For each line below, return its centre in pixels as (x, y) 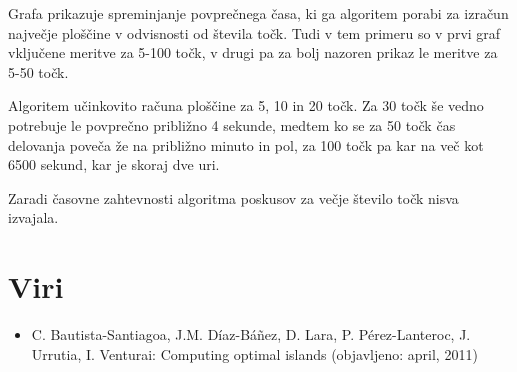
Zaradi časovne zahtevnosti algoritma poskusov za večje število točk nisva (233, 197)
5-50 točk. (38, 71)
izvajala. (33, 217)
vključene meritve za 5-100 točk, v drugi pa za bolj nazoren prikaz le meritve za (253, 52)
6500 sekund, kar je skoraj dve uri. (114, 164)
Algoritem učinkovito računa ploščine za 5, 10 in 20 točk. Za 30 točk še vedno (246, 105)
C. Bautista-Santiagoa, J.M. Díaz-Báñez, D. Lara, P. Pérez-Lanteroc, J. (251, 334)
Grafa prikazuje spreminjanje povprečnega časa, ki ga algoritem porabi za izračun (258, 13)
